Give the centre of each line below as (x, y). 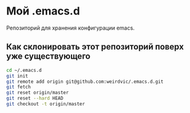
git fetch (19, 87)
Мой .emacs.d (43, 11)
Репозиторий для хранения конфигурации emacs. (70, 28)
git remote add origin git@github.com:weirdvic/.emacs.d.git (85, 82)
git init (17, 76)
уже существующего (48, 56)
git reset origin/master (38, 93)
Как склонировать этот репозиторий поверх (95, 47)
